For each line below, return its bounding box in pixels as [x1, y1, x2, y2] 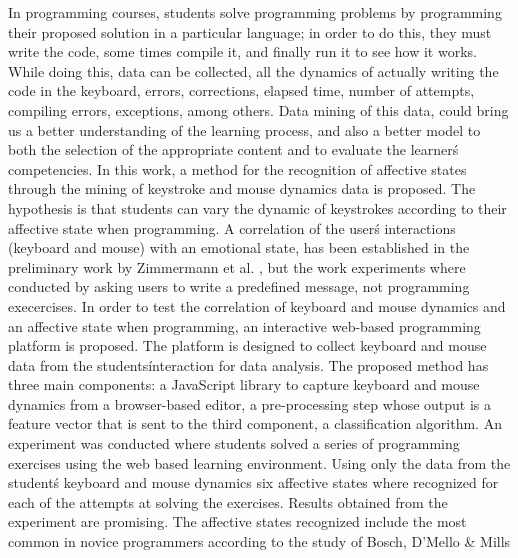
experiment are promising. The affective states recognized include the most [8, 511, 467, 532]
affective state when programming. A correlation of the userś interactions [8, 217, 456, 238]
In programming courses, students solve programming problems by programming [8, 2, 502, 22]
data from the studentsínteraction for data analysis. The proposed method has [8, 354, 489, 375]
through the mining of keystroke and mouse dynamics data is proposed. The [8, 178, 476, 199]
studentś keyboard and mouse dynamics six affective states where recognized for [8, 472, 499, 493]
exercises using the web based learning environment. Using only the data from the [8, 452, 511, 473]
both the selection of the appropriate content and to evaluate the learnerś [8, 139, 459, 160]
